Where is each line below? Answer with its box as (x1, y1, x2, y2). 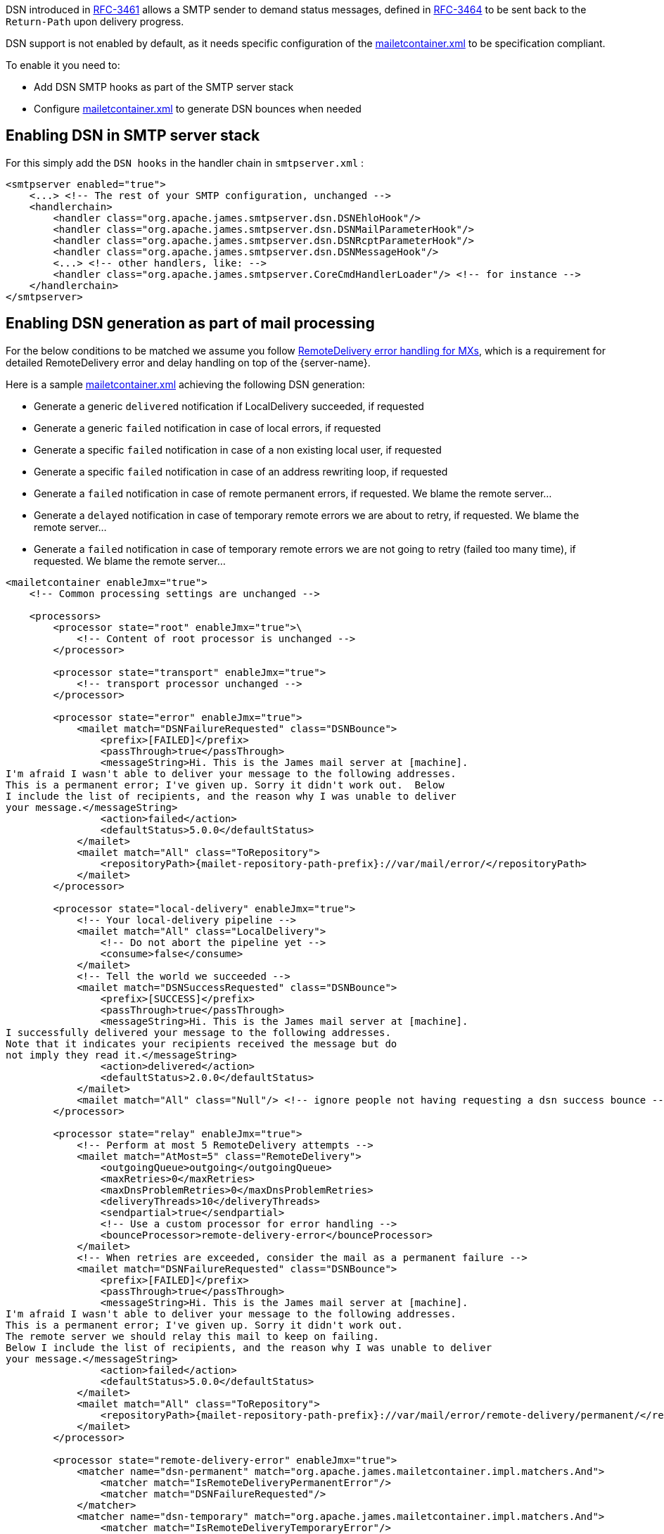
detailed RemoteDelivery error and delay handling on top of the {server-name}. (6, 356, 371, 369)
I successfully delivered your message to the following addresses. (6, 1026, 391, 1038)
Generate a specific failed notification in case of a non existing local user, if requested (34, 443, 442, 456)
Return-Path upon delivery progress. (6, 15, 184, 27)
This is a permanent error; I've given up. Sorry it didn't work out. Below (6, 779, 445, 791)
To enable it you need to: (6, 59, 120, 71)
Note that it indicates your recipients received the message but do (6, 1037, 397, 1049)
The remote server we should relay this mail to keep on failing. (6, 1330, 380, 1342)
